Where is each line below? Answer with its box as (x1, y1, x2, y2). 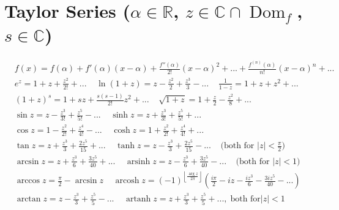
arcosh (115, 176, 140, 186)
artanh (125, 195, 151, 204)
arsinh (127, 157, 151, 166)
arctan (17, 195, 41, 204)
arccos (17, 176, 40, 186)
